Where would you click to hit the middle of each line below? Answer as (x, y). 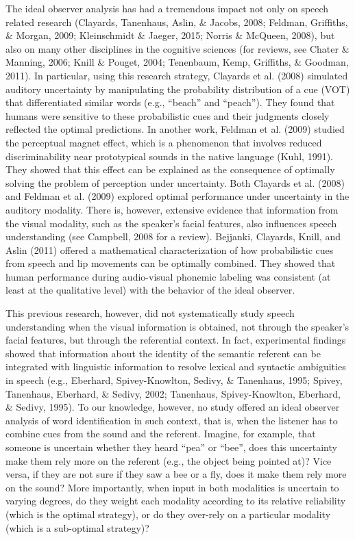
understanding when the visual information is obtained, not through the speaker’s (177, 326)
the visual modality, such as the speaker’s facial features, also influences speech (171, 223)
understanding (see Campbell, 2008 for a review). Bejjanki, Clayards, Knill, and (173, 236)
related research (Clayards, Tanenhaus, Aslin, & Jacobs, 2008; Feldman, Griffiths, (177, 22)
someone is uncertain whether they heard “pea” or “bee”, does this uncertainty (171, 447)
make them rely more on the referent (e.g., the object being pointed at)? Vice (169, 460)
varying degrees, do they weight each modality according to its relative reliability (176, 501)
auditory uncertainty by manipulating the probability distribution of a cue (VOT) (178, 89)
